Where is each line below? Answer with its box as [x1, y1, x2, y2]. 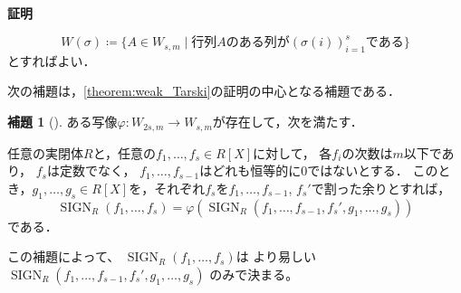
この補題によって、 [7, 247, 120, 266]
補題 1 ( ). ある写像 [7, 112, 118, 131]
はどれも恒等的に [199, 161, 302, 180]
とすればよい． [7, 51, 96, 70]
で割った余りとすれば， [311, 178, 451, 197]
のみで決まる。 [209, 264, 299, 283]
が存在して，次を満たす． [212, 112, 363, 131]
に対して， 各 [253, 143, 332, 162]
